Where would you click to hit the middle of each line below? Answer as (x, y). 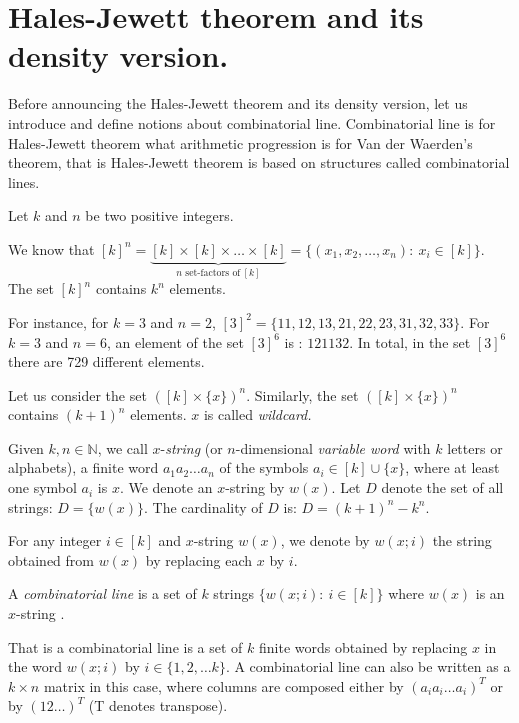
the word (35, 666)
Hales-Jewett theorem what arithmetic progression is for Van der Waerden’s (240, 142)
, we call (122, 447)
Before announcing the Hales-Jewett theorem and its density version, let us (238, 103)
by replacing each (199, 559)
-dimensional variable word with (333, 447)
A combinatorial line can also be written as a (372, 666)
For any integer (55, 540)
